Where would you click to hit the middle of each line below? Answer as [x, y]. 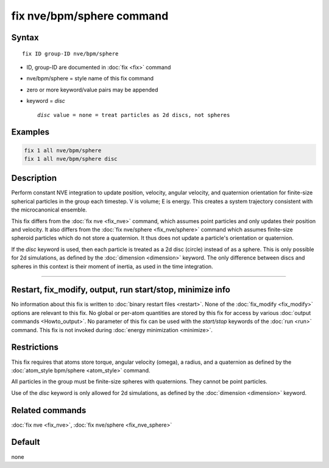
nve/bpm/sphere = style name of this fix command [90, 79]
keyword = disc [46, 101]
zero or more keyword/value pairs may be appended [92, 90]
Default [26, 442]
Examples [30, 132]
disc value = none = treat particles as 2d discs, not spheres [134, 115]
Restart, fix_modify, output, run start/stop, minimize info [121, 290]
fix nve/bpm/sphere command [90, 16]
